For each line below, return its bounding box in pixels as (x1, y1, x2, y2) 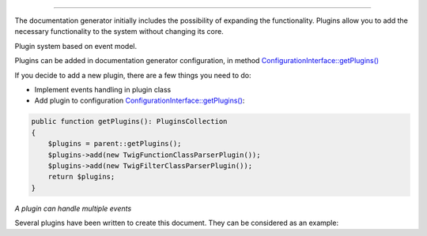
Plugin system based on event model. (14, 41, 138, 51)
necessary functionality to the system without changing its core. (14, 27, 225, 36)
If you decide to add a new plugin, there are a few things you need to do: (14, 70, 251, 80)
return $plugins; (47, 172, 115, 182)
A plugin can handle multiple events (14, 204, 132, 213)
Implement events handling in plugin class (34, 84, 172, 94)
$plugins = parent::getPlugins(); (47, 139, 182, 148)
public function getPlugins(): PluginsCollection (31, 117, 228, 126)
